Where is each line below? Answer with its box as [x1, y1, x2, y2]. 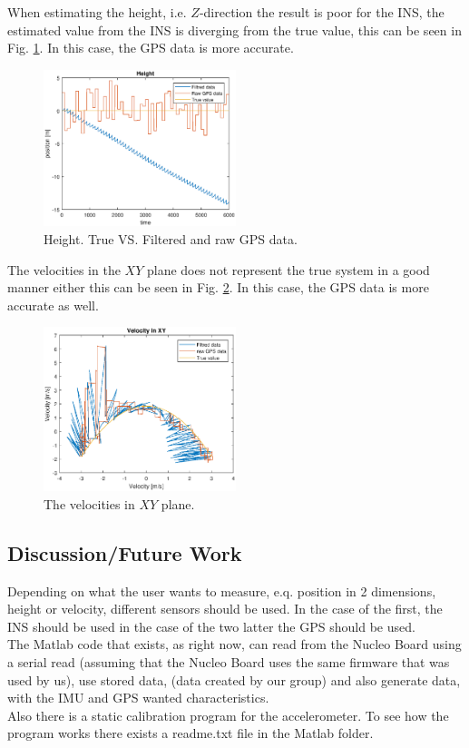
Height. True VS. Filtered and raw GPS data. [44, 230, 298, 249]
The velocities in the [7, 260, 121, 279]
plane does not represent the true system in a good [146, 260, 430, 279]
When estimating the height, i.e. [7, 3, 187, 21]
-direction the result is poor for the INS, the [199, 3, 445, 21]
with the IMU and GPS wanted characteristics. [7, 688, 269, 707]
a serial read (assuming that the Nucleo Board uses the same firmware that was [7, 653, 450, 672]
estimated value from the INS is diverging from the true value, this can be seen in [7, 20, 462, 39]
